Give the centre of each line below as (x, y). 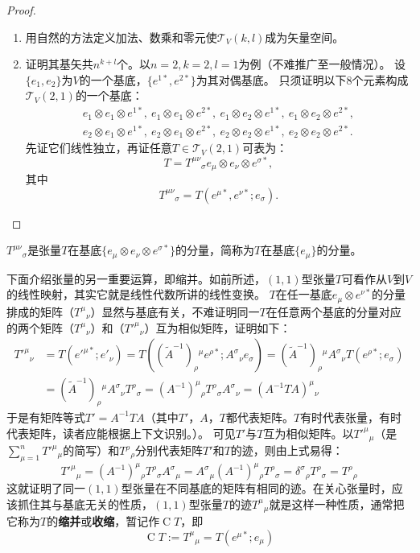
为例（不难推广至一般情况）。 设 (322, 64)
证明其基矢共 (59, 64)
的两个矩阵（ (40, 327)
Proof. (21, 10)
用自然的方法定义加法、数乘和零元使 (121, 37)
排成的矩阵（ (40, 311)
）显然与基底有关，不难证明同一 (175, 311)
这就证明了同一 (46, 488)
